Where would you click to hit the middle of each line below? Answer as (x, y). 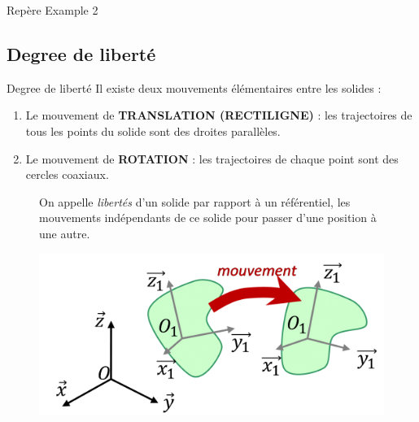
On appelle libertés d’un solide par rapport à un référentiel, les (195, 201)
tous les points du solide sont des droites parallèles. (153, 131)
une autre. (65, 233)
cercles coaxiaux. (67, 174)
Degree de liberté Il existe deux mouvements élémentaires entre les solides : (194, 87)
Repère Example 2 (52, 10)
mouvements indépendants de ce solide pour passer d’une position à (208, 218)
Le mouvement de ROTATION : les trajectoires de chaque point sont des (212, 158)
